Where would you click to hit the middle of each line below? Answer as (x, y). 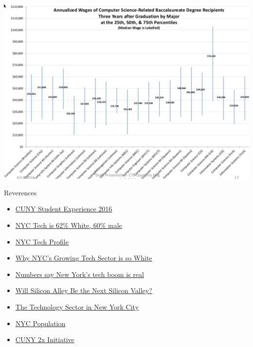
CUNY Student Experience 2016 (64, 209)
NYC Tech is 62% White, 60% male (69, 225)
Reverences (20, 192)
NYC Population (40, 323)
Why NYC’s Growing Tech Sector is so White (84, 258)
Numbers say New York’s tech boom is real (80, 274)
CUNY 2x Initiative (45, 339)
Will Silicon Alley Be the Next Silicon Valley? (84, 290)
